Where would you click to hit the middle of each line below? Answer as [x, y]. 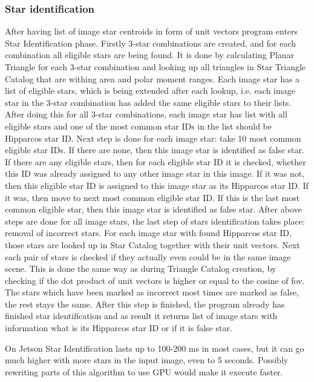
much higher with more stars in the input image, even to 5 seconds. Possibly [147, 360]
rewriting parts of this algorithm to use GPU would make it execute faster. [144, 371]
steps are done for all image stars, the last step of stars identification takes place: [155, 221]
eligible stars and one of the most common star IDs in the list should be [138, 126]
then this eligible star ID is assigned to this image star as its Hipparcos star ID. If [157, 185]
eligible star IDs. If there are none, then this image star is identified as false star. [155, 150]
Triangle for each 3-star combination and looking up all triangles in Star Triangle [155, 67]
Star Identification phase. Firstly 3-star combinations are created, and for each [151, 43]
